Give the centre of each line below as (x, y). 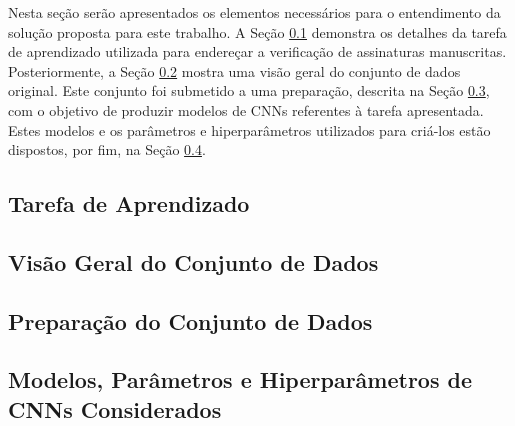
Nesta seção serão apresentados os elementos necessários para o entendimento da (254, 12)
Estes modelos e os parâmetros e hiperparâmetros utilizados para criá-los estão (249, 129)
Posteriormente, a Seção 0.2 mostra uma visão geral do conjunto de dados (234, 70)
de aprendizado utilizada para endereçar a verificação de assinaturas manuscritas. (257, 51)
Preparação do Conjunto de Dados (190, 320)
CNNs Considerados (115, 408)
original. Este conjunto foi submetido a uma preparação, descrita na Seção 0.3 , (249, 90)
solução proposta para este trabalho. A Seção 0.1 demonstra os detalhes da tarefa (257, 31)
